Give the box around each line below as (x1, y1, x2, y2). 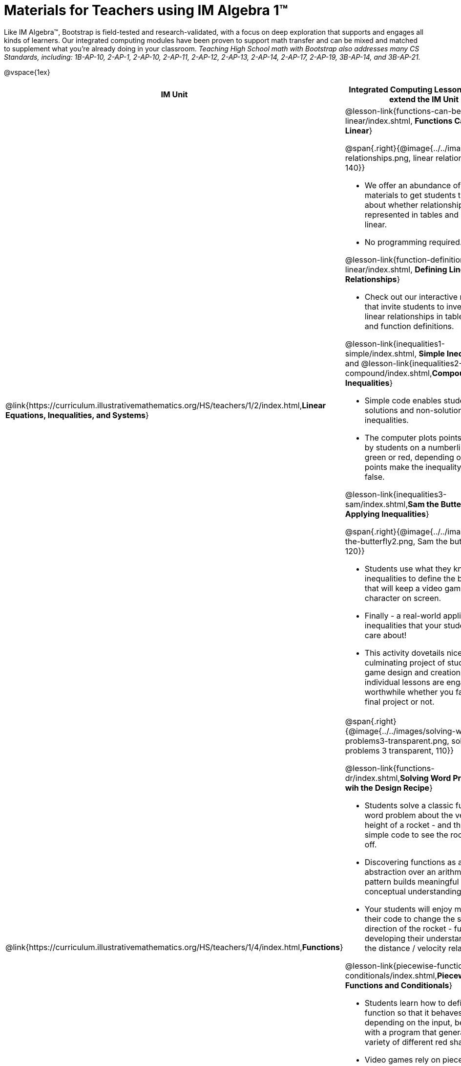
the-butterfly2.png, (345, 536, 416, 546)
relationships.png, (345, 153, 411, 163)
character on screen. (364, 593, 441, 603)
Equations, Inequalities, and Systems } (5, 410, 149, 420)
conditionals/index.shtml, (345, 970, 437, 980)
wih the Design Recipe (345, 782, 430, 793)
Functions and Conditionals (345, 980, 449, 990)
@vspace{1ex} (4, 67, 50, 76)
